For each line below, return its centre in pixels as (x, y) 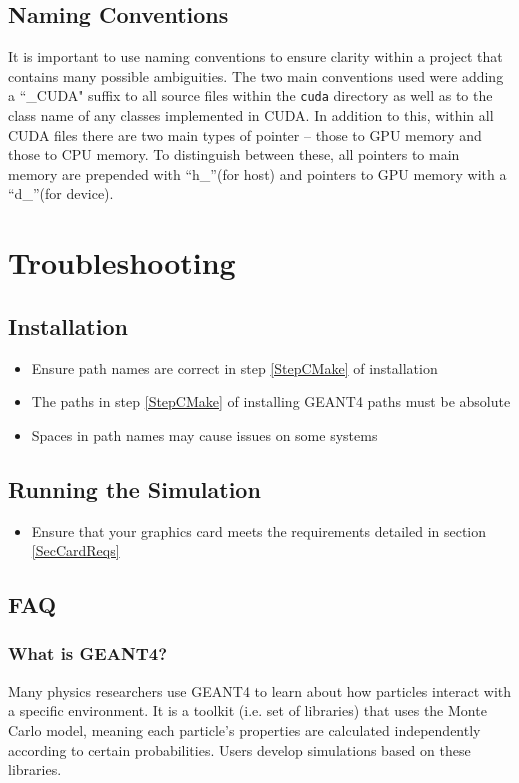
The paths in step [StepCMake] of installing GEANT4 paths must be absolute (271, 401)
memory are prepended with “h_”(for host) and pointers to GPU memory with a (257, 173)
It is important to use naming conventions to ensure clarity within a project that (255, 56)
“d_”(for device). (61, 193)
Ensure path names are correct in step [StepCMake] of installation (234, 367)
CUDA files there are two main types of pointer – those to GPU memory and (245, 134)
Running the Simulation (134, 488)
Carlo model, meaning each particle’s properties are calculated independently (244, 729)
